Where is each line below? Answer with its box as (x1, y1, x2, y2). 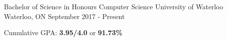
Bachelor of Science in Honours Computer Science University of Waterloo (4, 1, 223, 11)
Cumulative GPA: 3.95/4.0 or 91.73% (4, 27, 123, 38)
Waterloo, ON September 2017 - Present (4, 11, 125, 21)
